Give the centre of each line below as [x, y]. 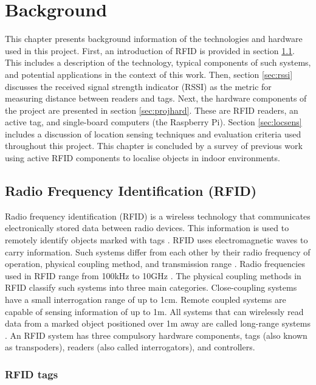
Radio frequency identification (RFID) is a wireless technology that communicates [158, 216]
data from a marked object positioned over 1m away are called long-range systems [158, 323]
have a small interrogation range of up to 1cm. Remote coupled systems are [146, 300]
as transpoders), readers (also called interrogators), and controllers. [130, 347]
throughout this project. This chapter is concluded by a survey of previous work [154, 146]
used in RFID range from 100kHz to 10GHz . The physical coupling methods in [153, 275]
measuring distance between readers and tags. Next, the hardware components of [156, 98]
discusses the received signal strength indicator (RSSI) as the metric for [138, 86]
